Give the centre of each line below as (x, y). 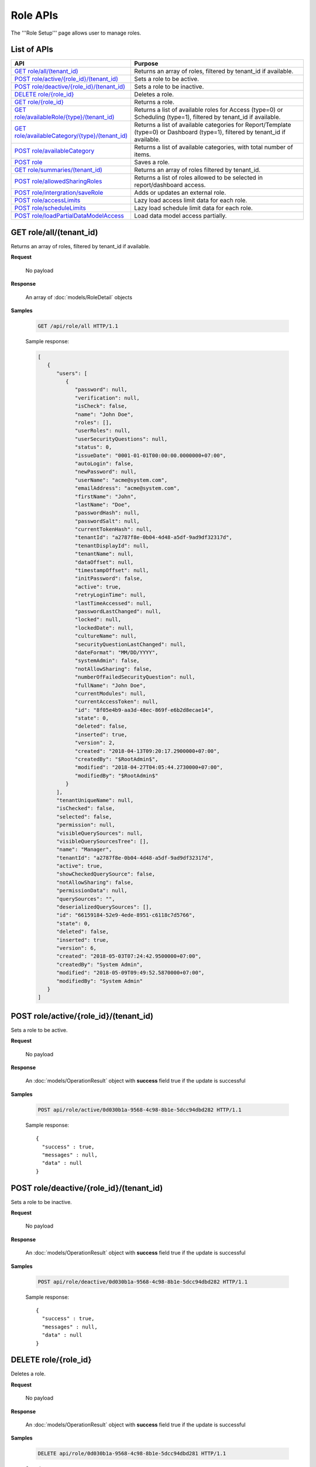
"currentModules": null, (110, 693)
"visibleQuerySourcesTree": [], (103, 841)
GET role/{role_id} (39, 102)
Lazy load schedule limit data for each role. (193, 208)
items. (143, 154)
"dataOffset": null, (104, 562)
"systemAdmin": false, (107, 661)
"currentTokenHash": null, (113, 529)
